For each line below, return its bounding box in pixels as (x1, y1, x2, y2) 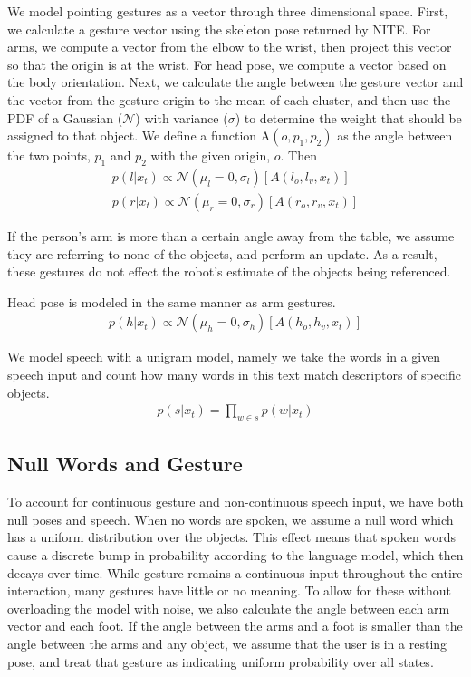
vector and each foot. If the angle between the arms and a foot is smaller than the (7, 616, 463, 635)
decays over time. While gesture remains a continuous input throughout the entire (7, 563, 463, 582)
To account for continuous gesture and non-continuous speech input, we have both (7, 492, 464, 511)
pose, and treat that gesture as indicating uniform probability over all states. (7, 652, 434, 671)
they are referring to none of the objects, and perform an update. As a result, (7, 244, 437, 263)
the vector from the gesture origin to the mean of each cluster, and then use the (7, 90, 451, 109)
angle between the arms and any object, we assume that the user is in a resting (7, 633, 447, 653)
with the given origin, (150, 146, 271, 165)
